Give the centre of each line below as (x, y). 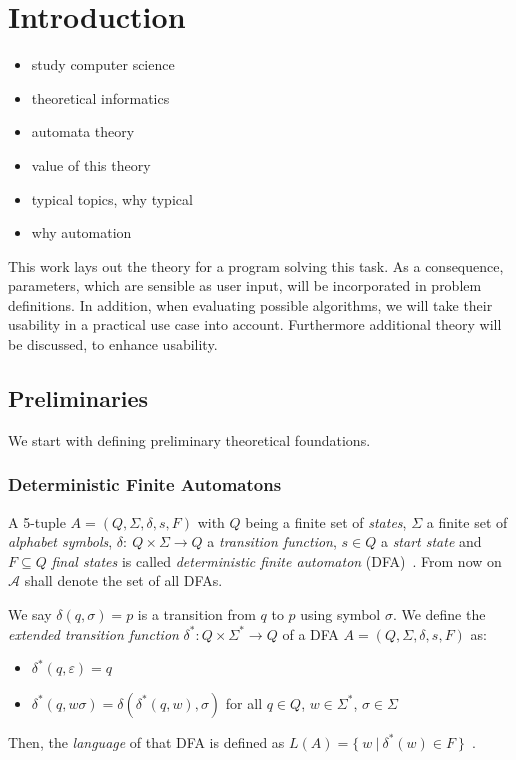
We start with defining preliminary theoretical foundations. (189, 439)
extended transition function (93, 633)
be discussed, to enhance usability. (113, 344)
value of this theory (91, 164)
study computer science (103, 64)
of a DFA (310, 633)
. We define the (439, 614)
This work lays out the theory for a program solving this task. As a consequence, (256, 265)
